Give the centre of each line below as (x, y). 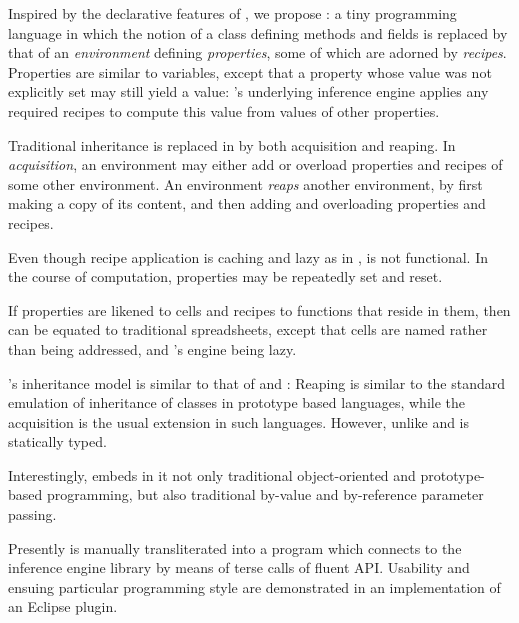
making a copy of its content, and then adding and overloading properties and (247, 203)
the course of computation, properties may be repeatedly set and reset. (225, 276)
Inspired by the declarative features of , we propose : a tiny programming (232, 13)
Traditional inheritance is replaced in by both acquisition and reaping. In (232, 144)
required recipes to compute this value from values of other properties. (224, 110)
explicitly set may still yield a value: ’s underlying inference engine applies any (248, 91)
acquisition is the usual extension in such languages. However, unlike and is (239, 421)
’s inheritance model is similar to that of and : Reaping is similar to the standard (257, 382)
